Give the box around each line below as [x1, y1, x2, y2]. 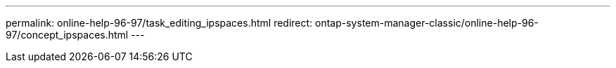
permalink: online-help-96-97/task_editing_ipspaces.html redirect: [6, 17, 313, 29]
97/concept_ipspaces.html [6, 29, 129, 41]
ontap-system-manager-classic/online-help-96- [315, 17, 539, 29]
